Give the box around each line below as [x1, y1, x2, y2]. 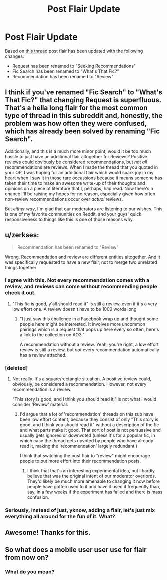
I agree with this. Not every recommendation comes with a [5, 277, 150, 284]
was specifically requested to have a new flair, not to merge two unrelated [5, 259, 157, 265]
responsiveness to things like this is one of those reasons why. [5, 216, 134, 222]
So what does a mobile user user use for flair [5, 545, 147, 554]
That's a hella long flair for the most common [5, 104, 148, 112]
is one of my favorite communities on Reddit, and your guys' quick [5, 211, 142, 217]
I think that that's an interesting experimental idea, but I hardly [27, 468, 155, 474]
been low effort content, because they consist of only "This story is [19, 416, 159, 423]
